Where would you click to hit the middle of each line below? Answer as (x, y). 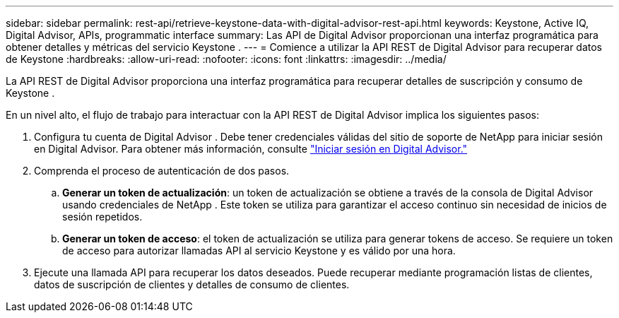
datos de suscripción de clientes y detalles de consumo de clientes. (192, 284)
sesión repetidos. (102, 217)
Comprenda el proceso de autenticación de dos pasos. (162, 171)
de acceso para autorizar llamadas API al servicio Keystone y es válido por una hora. (259, 251)
